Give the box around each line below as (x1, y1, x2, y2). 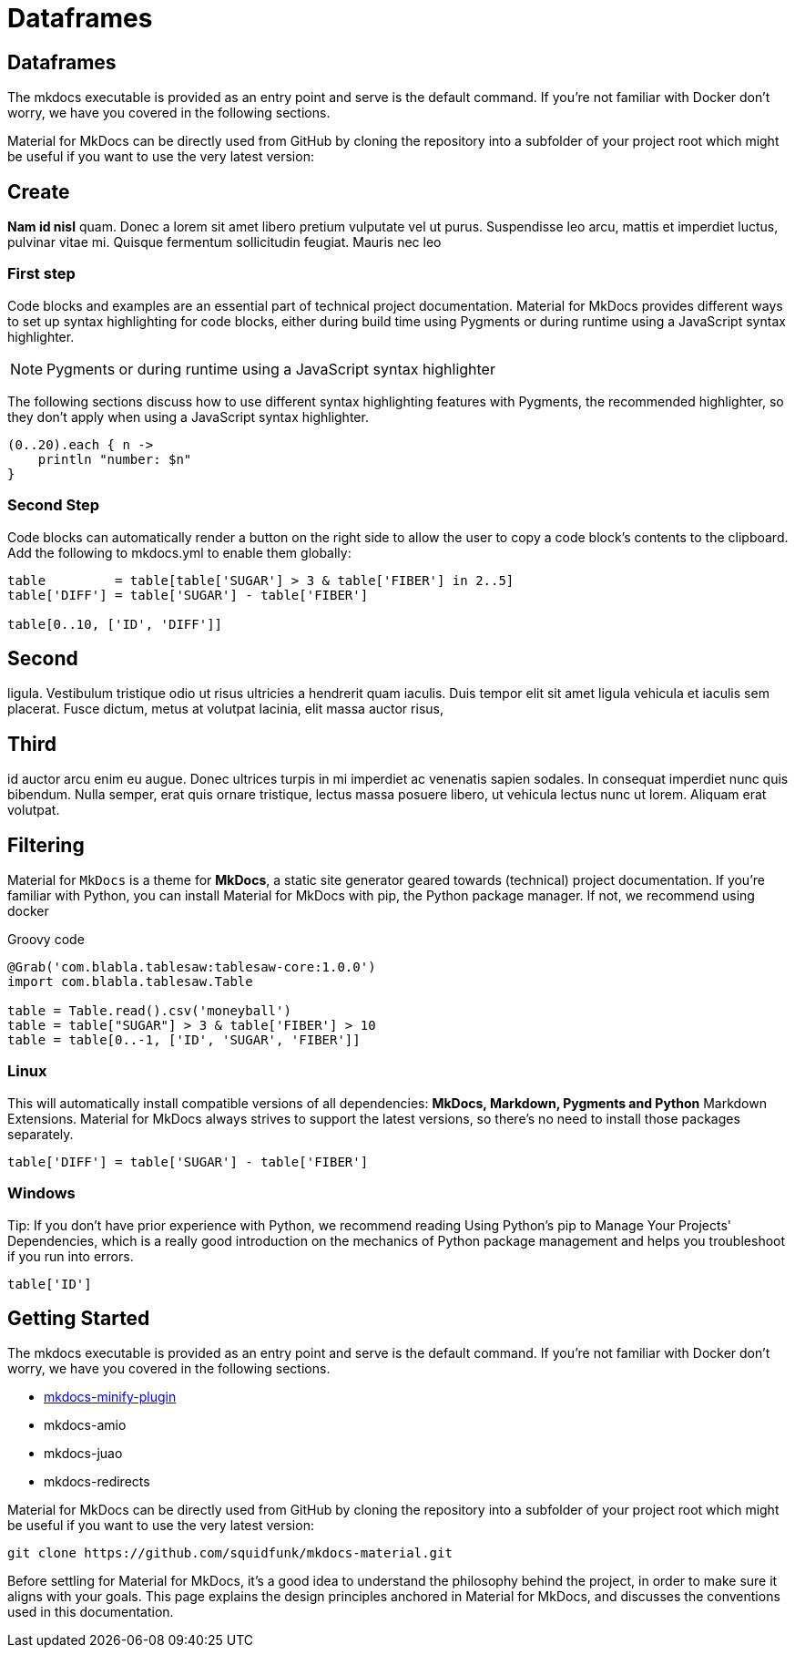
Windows (7, 1184, 76, 1203)
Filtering (7, 833, 85, 857)
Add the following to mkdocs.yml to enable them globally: (7, 544, 352, 560)
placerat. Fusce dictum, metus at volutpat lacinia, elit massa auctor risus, (7, 701, 443, 717)
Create (7, 180, 70, 203)
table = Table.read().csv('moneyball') (7, 1003, 291, 1019)
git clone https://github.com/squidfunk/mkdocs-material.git (7, 1546, 453, 1561)
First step (7, 264, 76, 283)
